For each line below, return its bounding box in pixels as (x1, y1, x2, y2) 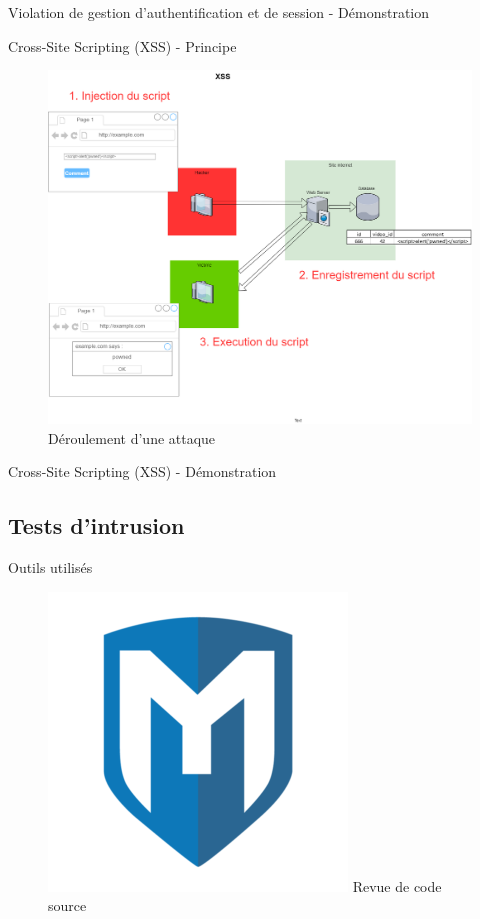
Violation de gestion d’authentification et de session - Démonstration (8, 2, 430, 22)
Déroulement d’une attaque (48, 427, 216, 448)
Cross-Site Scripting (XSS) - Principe (8, 35, 237, 56)
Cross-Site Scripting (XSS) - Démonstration (8, 461, 277, 482)
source (48, 895, 87, 916)
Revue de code (352, 875, 442, 896)
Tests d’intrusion (8, 510, 185, 541)
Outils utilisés (8, 557, 93, 578)
